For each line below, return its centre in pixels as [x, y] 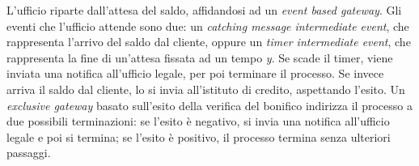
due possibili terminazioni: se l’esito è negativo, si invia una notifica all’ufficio [198, 121]
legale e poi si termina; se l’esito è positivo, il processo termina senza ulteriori [199, 136]
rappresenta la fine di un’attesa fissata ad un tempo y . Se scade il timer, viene [200, 57]
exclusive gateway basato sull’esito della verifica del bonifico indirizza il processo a [209, 105]
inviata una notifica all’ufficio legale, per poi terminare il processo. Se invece [195, 73]
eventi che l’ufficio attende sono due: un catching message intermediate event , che [208, 26]
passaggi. [29, 153]
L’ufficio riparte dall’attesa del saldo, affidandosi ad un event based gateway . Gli [204, 10]
